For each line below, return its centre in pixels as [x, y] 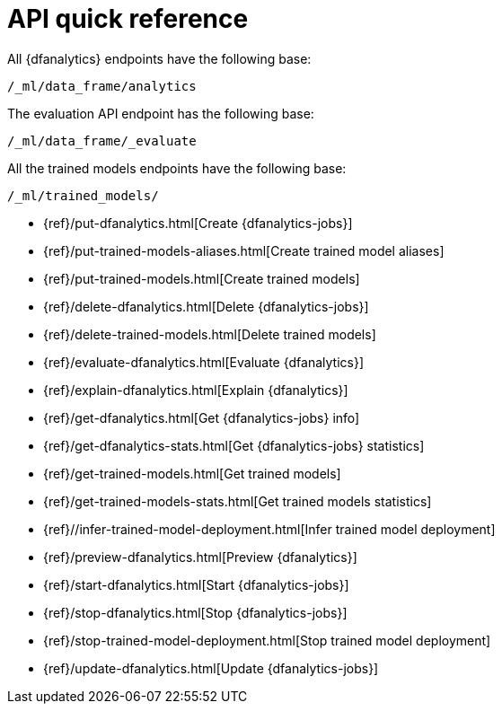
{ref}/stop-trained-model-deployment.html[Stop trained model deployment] [267, 640]
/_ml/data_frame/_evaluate [102, 140]
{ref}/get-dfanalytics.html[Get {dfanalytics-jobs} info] [202, 417]
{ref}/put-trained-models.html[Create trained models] [202, 278]
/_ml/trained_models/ [83, 195]
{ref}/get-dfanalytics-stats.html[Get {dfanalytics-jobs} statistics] [234, 445]
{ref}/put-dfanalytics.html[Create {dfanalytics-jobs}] [198, 223]
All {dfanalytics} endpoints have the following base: [159, 58]
